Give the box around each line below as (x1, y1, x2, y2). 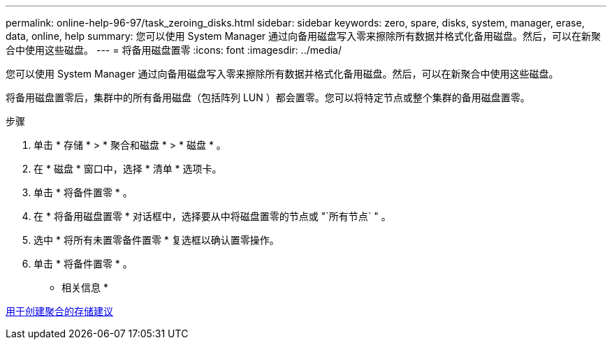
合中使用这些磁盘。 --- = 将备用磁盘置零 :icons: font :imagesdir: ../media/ (6, 44, 342, 56)
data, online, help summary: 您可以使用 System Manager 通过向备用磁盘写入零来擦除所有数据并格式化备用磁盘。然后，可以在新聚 (6, 30, 602, 42)
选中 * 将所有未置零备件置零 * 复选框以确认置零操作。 (34, 234, 279, 246)
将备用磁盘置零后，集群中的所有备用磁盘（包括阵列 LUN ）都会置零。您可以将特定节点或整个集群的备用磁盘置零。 (6, 91, 530, 103)
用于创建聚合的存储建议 (6, 305, 113, 317)
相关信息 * (61, 281, 108, 293)
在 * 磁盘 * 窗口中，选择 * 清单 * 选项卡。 (34, 163, 222, 175)
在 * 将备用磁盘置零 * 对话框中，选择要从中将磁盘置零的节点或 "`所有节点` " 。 (34, 210, 391, 222)
